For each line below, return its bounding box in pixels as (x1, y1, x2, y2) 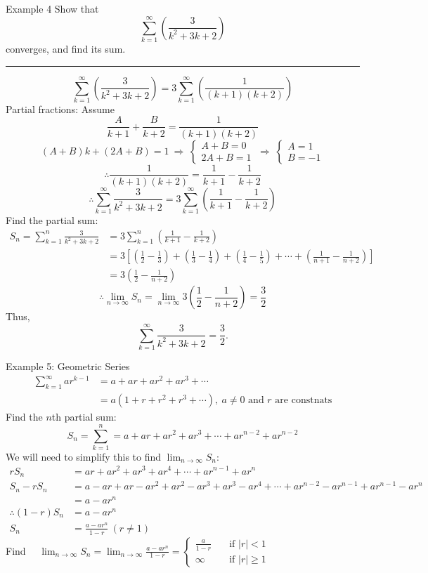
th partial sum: (51, 409, 117, 424)
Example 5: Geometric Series (6, 359, 130, 374)
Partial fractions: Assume (6, 101, 115, 116)
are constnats (275, 395, 332, 406)
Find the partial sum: (6, 212, 98, 227)
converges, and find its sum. (6, 41, 126, 55)
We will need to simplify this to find (6, 449, 162, 463)
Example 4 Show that (6, 1, 99, 15)
